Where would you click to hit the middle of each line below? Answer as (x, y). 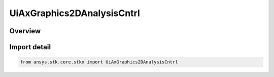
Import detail (30, 47)
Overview (25, 31)
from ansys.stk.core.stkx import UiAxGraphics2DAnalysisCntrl (99, 62)
